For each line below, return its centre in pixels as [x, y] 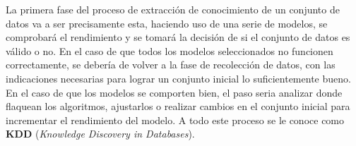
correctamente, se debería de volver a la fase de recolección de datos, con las [171, 65]
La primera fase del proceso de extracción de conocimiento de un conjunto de [173, 9]
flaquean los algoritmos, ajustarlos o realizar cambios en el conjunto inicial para [178, 106]
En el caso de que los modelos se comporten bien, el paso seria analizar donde [174, 92]
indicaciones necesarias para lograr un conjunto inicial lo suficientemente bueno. [178, 78]
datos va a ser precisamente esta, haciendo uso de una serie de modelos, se [167, 23]
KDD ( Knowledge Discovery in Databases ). [100, 134]
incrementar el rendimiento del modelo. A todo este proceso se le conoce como [175, 120]
